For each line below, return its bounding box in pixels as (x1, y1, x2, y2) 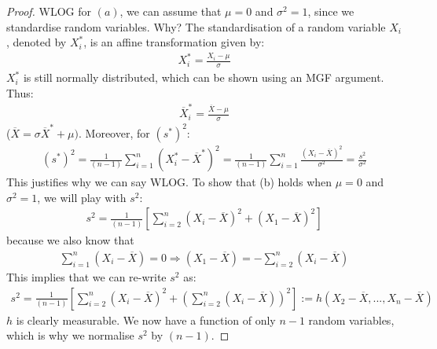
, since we (307, 3, 354, 19)
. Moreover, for (79, 124, 150, 141)
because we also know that (6, 232, 134, 248)
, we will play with (37, 189, 127, 205)
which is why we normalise (6, 327, 134, 343)
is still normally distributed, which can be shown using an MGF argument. (23, 69, 384, 86)
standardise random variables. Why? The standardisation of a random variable (6, 18, 386, 35)
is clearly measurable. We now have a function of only (16, 311, 276, 328)
